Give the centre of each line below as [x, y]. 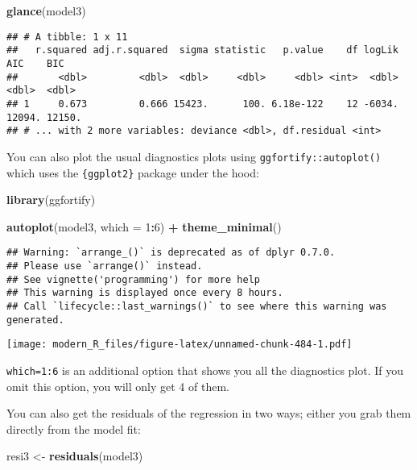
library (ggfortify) [51, 200]
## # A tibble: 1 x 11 [67, 37]
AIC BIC [35, 63]
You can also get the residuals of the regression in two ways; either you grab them [209, 413]
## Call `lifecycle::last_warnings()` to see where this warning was [197, 306]
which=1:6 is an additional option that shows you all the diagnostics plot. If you [205, 370]
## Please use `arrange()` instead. [105, 266]
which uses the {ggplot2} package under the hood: [133, 172]
